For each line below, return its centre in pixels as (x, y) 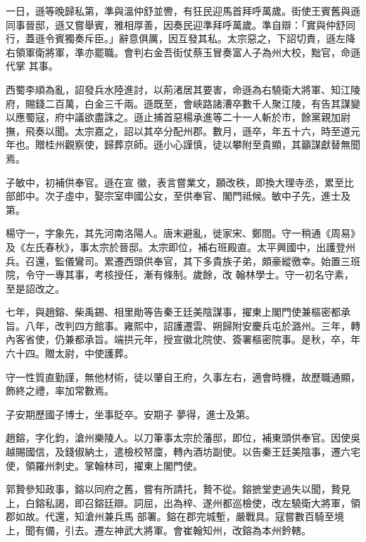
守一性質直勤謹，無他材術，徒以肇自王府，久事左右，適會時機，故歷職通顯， (183, 376)
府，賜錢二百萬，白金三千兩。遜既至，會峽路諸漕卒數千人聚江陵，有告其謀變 (183, 103)
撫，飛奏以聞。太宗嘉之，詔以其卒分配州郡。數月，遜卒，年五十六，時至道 (178, 130)
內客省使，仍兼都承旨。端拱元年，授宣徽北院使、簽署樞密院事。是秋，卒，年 (183, 339)
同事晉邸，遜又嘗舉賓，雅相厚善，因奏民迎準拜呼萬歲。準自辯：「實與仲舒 (176, 24)
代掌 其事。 (32, 66)
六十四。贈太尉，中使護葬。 (70, 353)
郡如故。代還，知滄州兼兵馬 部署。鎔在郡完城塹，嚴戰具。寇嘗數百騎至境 (175, 516)
